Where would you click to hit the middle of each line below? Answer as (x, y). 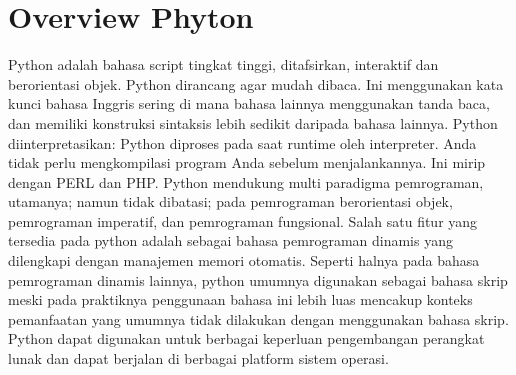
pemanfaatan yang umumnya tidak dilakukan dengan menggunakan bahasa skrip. (258, 318)
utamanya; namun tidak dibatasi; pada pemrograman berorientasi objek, (230, 201)
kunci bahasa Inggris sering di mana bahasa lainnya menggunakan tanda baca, (249, 103)
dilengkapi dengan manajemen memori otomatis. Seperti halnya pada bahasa (244, 260)
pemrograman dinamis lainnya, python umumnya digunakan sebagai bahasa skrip (258, 279)
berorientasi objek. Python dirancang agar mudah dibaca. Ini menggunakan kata (256, 83)
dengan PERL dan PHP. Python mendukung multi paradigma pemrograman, (246, 181)
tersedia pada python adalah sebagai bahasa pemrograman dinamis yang (230, 240)
